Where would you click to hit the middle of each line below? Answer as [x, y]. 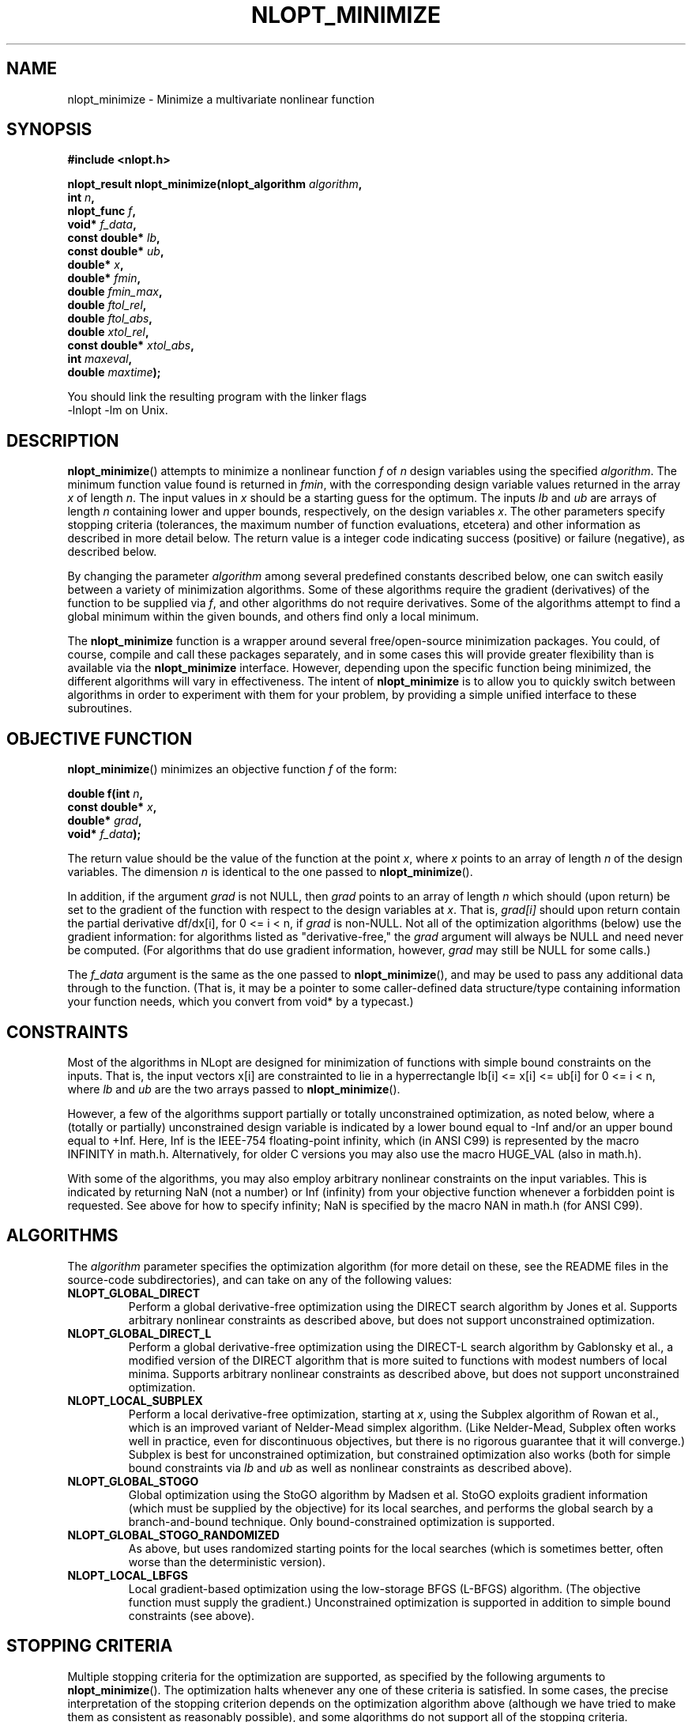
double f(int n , [105, 794]
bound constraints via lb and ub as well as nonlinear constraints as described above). [350, 1467]
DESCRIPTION [63, 440]
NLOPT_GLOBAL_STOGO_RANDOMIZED [173, 1535]
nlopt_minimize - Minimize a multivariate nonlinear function [221, 99]
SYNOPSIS [49, 130]
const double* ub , [116, 251]
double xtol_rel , [108, 332]
